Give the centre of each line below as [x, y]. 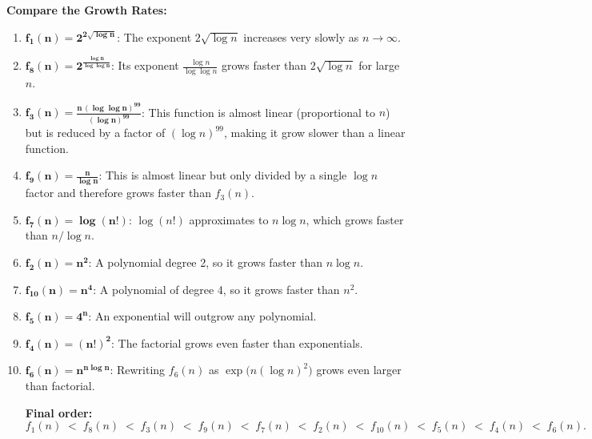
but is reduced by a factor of [95, 133]
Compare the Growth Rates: [87, 10]
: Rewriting [138, 370]
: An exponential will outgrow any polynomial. [202, 316]
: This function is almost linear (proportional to [258, 112]
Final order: [59, 412]
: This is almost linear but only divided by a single [223, 175]
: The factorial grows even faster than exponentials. [237, 342]
